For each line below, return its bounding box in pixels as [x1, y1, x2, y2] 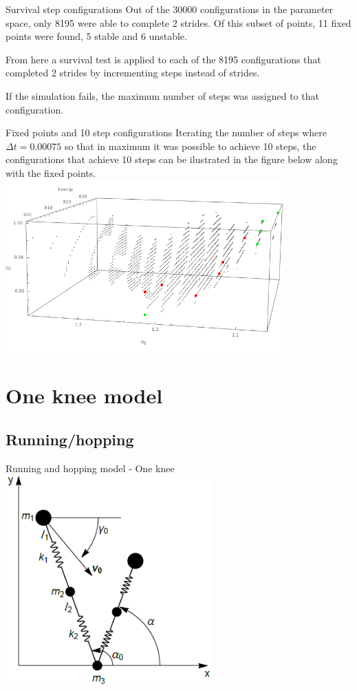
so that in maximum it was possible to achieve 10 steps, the [64, 138, 316, 153]
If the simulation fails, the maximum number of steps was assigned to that [6, 88, 319, 103]
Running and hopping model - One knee [6, 460, 175, 475]
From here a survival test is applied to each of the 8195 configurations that [6, 52, 321, 66]
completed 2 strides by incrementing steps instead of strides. [6, 65, 260, 80]
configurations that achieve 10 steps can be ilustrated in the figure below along [6, 152, 338, 167]
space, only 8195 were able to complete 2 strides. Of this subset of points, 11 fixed [6, 15, 351, 30]
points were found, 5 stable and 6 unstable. [6, 29, 187, 43]
